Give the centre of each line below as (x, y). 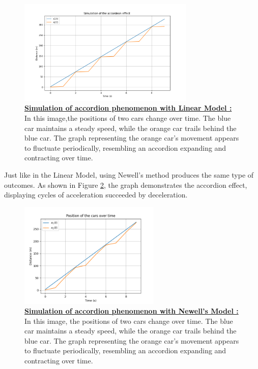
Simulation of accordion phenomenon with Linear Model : (128, 108)
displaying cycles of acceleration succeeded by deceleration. (96, 195)
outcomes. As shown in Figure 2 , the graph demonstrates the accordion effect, (126, 184)
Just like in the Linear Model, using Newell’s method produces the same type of (129, 174)
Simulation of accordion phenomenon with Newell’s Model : (132, 311)
